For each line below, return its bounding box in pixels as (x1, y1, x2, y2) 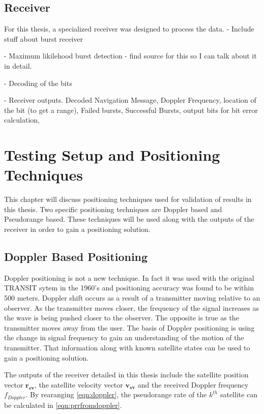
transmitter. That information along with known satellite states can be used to (4, 342, 250, 352)
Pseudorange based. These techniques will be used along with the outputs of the (4, 214, 254, 224)
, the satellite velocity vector (34, 379, 123, 390)
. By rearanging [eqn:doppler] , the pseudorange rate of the (25, 389, 207, 400)
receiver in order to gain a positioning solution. (4, 224, 151, 234)
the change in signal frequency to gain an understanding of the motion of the (4, 332, 244, 343)
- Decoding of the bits (4, 77, 72, 88)
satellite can (220, 389, 258, 400)
